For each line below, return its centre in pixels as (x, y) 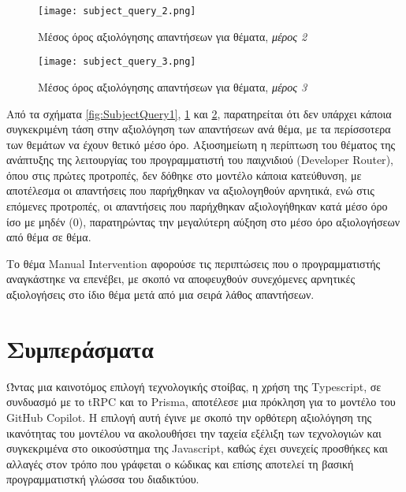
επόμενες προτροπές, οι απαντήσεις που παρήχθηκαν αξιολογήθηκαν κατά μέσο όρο (197, 206)
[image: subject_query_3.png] (117, 62)
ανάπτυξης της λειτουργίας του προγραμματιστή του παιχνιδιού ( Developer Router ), (200, 160)
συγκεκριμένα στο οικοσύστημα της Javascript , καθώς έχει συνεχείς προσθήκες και (197, 448)
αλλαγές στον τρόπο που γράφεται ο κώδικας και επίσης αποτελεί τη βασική (180, 463)
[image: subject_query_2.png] (117, 11)
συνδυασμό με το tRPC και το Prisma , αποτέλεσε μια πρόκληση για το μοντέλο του (201, 402)
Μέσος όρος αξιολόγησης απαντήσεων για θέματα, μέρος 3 (173, 86)
